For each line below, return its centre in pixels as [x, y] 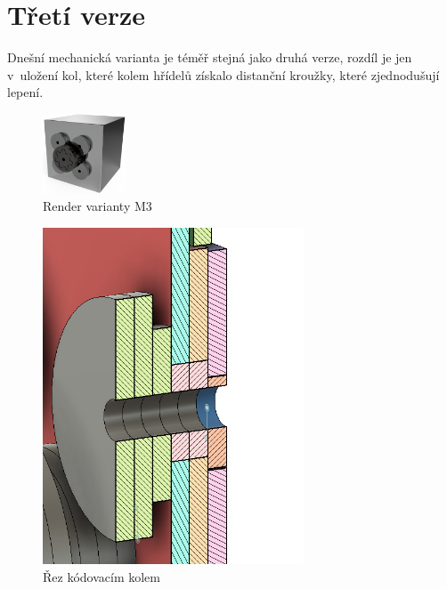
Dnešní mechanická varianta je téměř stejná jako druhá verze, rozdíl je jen [210, 57]
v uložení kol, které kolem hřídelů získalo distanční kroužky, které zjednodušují [223, 74]
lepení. [25, 92]
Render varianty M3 [98, 206]
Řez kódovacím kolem [102, 576]
